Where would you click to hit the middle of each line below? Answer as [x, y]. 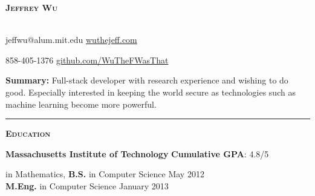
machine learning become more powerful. [81, 104]
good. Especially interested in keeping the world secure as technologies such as [151, 92]
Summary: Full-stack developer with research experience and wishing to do [147, 80]
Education [28, 133]
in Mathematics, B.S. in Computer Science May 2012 [105, 174]
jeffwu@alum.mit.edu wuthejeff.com [71, 40]
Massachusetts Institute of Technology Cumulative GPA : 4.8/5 [137, 153]
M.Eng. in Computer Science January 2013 [87, 185]
